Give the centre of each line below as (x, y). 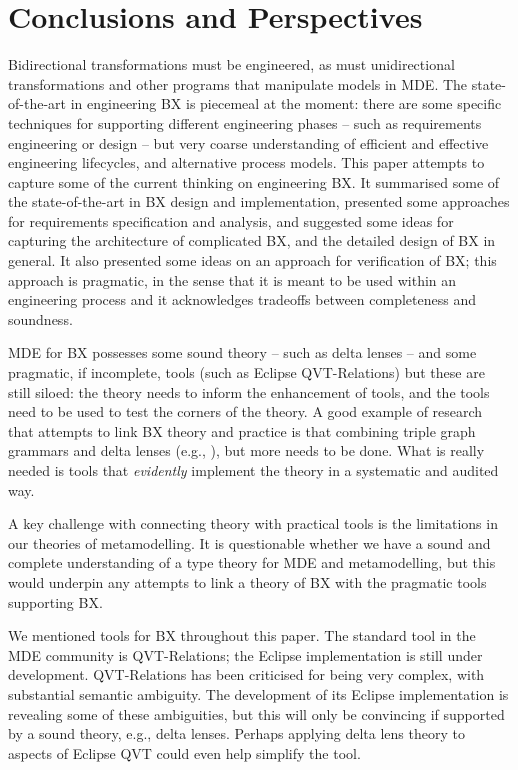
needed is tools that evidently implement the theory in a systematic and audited (253, 470)
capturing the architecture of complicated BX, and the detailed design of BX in (252, 240)
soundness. (40, 318)
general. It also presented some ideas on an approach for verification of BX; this (252, 260)
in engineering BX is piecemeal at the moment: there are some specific (286, 103)
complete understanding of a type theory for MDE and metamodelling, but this (252, 562)
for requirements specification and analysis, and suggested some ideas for (231, 220)
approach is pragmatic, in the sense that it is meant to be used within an (232, 279)
